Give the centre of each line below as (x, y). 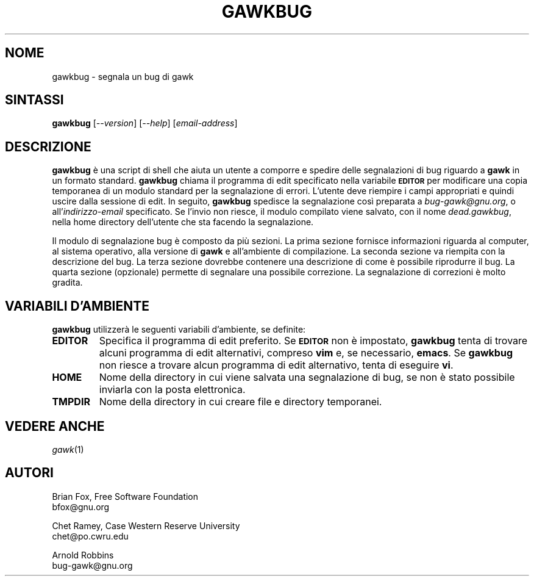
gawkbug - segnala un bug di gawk (123, 76)
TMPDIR (71, 402)
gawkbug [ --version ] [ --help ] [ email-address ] (145, 123)
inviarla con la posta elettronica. (172, 390)
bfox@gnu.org (81, 507)
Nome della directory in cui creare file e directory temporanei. (240, 402)
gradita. (67, 283)
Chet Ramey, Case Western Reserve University (146, 525)
